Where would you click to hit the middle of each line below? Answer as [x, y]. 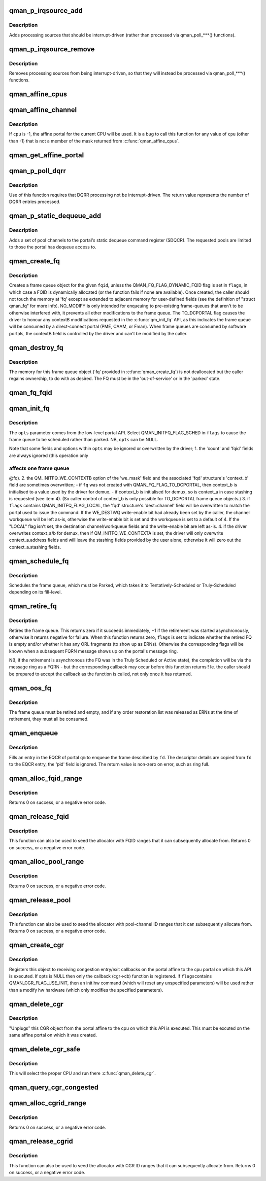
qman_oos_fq [30, 688]
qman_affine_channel [43, 110]
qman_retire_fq [33, 606]
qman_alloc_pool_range [47, 862]
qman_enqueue [33, 733]
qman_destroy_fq [36, 347]
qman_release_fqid [39, 816]
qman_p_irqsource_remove [52, 49]
